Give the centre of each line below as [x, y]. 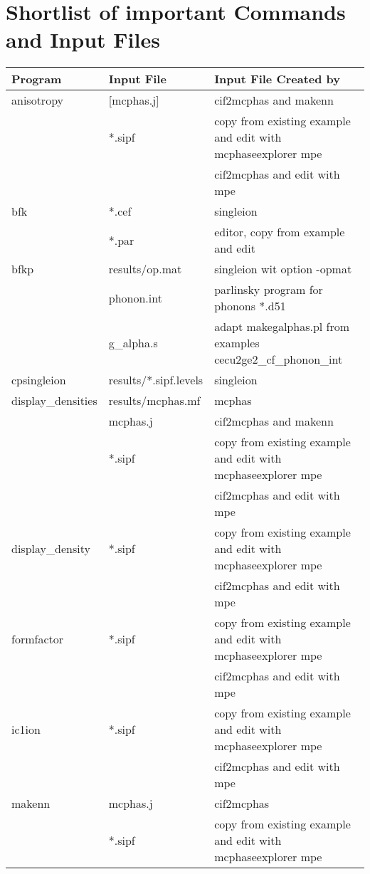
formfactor [37, 639]
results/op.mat [145, 269]
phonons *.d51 [250, 306]
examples [237, 343]
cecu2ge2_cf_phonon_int [279, 359]
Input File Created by [277, 79]
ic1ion [26, 730]
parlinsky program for [269, 290]
